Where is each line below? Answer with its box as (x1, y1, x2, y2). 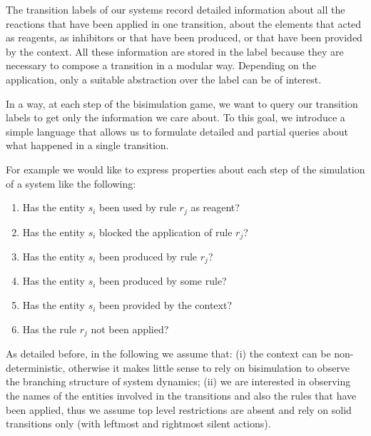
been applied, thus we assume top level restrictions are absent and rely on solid (6, 402, 352, 417)
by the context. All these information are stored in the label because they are (6, 44, 344, 59)
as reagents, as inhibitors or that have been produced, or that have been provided (6, 30, 362, 45)
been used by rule (99, 200, 176, 215)
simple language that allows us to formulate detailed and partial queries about (6, 123, 348, 138)
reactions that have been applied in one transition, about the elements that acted (6, 16, 362, 31)
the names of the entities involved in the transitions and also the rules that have (6, 387, 357, 402)
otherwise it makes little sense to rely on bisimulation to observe (68, 360, 350, 375)
